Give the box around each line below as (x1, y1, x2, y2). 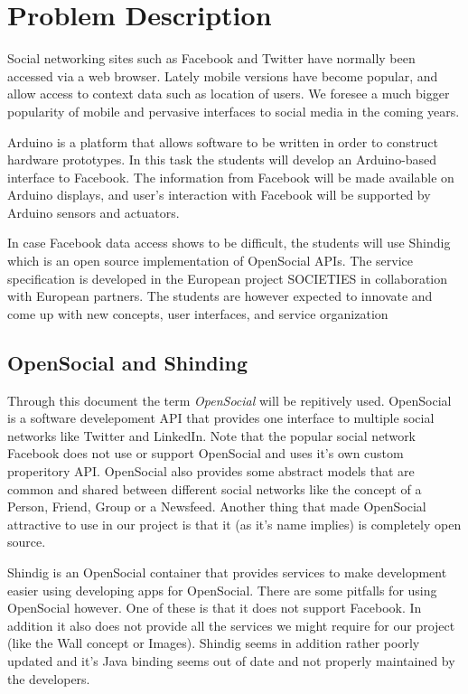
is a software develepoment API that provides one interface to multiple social (7, 408, 435, 427)
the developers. (7, 669, 90, 688)
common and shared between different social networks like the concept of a (7, 479, 422, 498)
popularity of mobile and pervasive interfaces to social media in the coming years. (7, 101, 460, 120)
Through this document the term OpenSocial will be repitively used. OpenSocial (7, 390, 452, 409)
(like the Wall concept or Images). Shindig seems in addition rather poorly (7, 633, 420, 652)
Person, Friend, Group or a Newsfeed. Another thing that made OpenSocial (7, 497, 426, 516)
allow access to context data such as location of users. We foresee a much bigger (7, 84, 450, 103)
